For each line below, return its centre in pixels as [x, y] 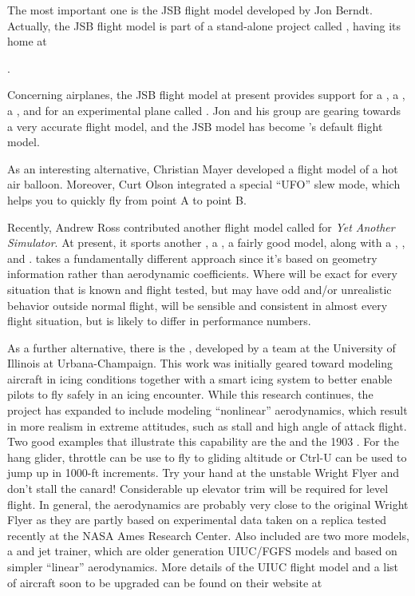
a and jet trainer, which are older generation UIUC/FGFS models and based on [202, 551]
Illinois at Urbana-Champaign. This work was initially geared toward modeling [200, 363]
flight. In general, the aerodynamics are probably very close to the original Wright [208, 504]
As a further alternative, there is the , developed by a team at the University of [202, 347]
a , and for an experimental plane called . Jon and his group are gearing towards [204, 110]
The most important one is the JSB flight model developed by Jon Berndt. [190, 10]
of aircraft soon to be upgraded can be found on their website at [165, 582]
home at [27, 41]
